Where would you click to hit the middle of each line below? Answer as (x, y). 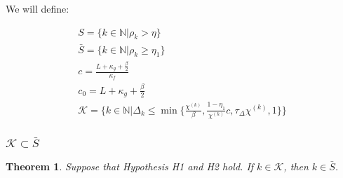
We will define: (38, 8)
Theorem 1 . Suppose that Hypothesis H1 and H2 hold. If (130, 166)
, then (296, 166)
